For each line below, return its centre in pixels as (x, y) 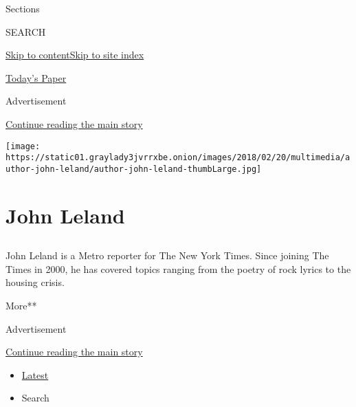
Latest (35, 374)
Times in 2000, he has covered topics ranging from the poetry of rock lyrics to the (178, 268)
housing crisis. (35, 282)
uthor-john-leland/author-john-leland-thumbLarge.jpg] (134, 169)
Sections (23, 8)
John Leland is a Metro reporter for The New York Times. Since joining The (167, 255)
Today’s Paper (36, 77)
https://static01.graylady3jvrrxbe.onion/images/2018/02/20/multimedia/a (178, 158)
